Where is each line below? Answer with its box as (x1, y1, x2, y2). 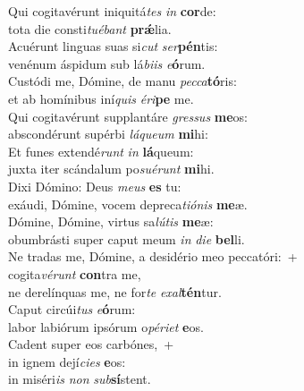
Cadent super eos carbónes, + (8, 335, 174, 353)
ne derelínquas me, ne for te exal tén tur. (8, 282, 222, 301)
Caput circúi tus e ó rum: (8, 300, 136, 319)
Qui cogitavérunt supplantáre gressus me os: (8, 106, 249, 125)
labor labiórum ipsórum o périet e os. (8, 317, 204, 336)
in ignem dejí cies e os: (8, 352, 126, 370)
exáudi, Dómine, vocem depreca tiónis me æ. (8, 194, 248, 213)
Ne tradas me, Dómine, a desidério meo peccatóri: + (8, 247, 298, 266)
